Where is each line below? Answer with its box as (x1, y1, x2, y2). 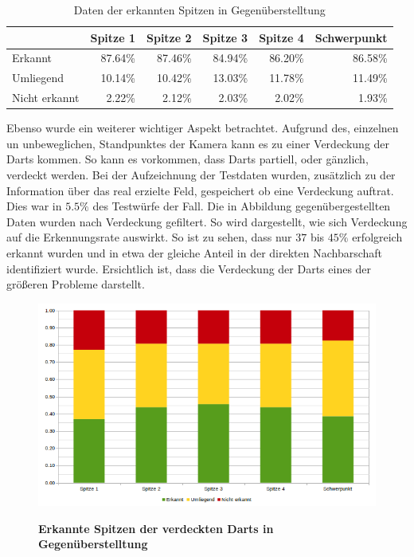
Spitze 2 (146, 29, 192, 45)
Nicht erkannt (12, 89, 80, 106)
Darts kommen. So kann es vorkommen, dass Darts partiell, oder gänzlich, (6, 151, 369, 167)
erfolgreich (352, 229, 403, 245)
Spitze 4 (259, 29, 304, 45)
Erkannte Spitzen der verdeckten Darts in (38, 520, 274, 536)
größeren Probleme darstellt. (6, 276, 145, 292)
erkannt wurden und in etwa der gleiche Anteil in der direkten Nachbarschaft (6, 244, 383, 261)
